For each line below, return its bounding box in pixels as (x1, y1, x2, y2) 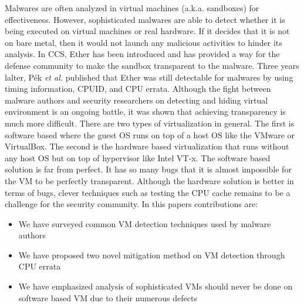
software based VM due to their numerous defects (18, 291, 197, 304)
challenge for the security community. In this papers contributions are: (5, 198, 258, 210)
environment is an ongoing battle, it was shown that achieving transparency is (5, 105, 286, 118)
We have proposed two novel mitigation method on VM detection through (18, 248, 285, 261)
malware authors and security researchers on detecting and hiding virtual (5, 94, 268, 106)
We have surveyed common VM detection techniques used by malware (18, 217, 271, 229)
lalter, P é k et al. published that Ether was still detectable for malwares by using (5, 71, 293, 83)
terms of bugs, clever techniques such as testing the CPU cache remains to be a (5, 186, 291, 198)
